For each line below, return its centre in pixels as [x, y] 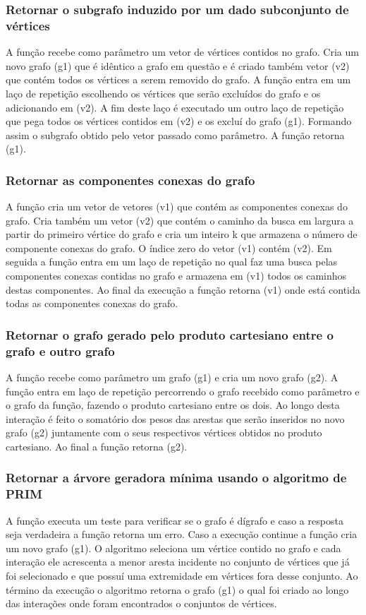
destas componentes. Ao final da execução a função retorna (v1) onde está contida [183, 289]
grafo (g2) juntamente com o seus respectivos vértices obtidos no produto [164, 432]
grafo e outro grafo [60, 351]
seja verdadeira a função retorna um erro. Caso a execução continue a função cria [182, 534]
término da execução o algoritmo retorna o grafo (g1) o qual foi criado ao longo [177, 589]
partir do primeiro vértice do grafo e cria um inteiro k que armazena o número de [182, 234]
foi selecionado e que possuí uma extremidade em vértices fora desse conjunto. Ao [182, 576]
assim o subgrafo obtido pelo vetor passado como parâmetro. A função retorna [175, 135]
